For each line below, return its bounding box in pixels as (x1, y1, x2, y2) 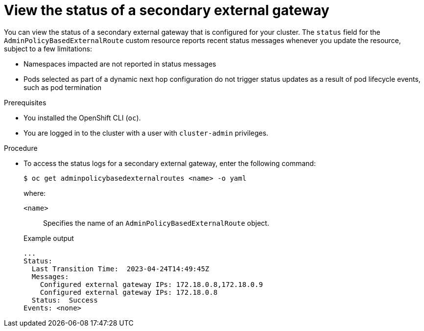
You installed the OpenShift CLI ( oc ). (24, 113, 141, 122)
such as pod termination (24, 83, 102, 92)
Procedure (4, 143, 38, 152)
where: (24, 189, 46, 197)
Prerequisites (4, 98, 47, 107)
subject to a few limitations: (4, 44, 92, 53)
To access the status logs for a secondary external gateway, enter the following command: (24, 159, 316, 167)
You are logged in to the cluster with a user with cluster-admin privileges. (24, 128, 268, 137)
